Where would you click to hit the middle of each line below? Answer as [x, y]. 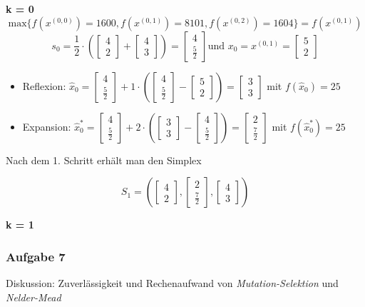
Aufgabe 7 [36, 256]
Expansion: [47, 126]
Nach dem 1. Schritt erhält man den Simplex [104, 160]
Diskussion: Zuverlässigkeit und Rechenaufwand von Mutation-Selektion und [172, 283]
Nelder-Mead [34, 297]
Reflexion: [44, 85]
